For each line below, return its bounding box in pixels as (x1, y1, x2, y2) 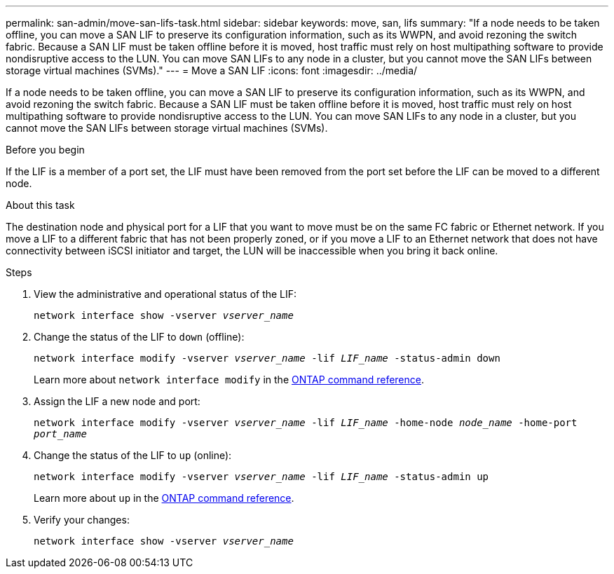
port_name (34, 428, 87, 439)
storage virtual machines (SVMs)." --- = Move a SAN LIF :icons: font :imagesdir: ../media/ (6, 64, 418, 76)
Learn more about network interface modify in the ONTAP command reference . (34, 374, 425, 385)
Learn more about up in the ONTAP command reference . (34, 492, 294, 504)
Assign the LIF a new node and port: (34, 395, 200, 407)
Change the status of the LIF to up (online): (34, 449, 232, 461)
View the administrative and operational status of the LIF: (34, 288, 297, 300)
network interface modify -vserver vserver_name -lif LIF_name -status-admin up (34, 471, 489, 482)
